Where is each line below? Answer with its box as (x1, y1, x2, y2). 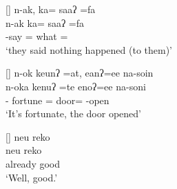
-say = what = (6, 29, 68, 43)
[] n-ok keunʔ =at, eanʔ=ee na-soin (6, 66, 154, 80)
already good (6, 156, 61, 170)
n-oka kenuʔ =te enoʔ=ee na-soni (6, 79, 146, 93)
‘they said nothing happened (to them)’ (6, 42, 173, 57)
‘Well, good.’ (6, 170, 58, 184)
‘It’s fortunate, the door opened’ (6, 106, 141, 121)
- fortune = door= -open (6, 92, 110, 107)
